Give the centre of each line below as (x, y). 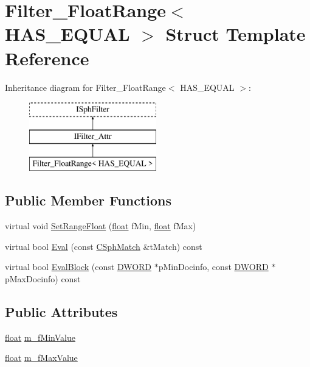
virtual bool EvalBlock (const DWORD (78, 267)
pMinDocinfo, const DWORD (213, 267)
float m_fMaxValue (41, 358)
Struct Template (236, 34)
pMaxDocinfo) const (43, 279)
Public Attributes (61, 312)
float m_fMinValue (40, 337)
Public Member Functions (88, 200)
